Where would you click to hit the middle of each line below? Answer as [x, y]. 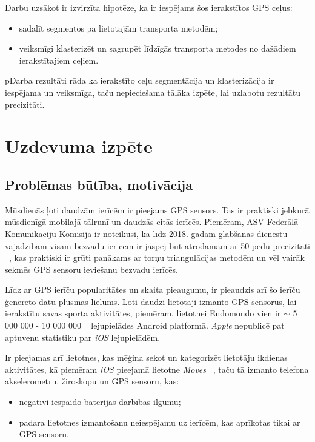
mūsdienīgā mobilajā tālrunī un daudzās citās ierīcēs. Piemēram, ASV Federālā [152, 222]
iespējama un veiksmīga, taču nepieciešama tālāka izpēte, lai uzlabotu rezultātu [153, 92]
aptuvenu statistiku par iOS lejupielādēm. [83, 337]
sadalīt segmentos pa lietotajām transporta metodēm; [118, 28]
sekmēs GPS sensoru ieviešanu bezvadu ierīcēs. [91, 269]
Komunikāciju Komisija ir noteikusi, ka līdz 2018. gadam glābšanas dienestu [146, 233]
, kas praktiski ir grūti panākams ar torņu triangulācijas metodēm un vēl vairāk [157, 257]
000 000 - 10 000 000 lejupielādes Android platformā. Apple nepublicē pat [145, 325]
